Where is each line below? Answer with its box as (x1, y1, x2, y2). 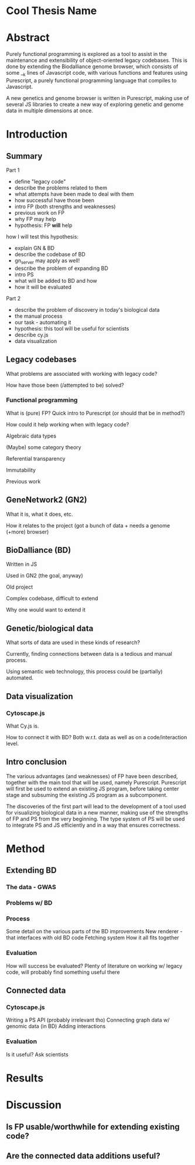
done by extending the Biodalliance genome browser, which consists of (6, 63, 179, 70)
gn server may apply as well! (14, 257, 80, 265)
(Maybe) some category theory (6, 443, 81, 450)
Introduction (6, 128, 68, 141)
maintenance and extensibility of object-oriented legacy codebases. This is (6, 57, 187, 64)
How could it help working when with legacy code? (6, 420, 129, 428)
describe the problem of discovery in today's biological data (14, 306, 160, 313)
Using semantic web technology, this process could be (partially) (6, 668, 163, 675)
